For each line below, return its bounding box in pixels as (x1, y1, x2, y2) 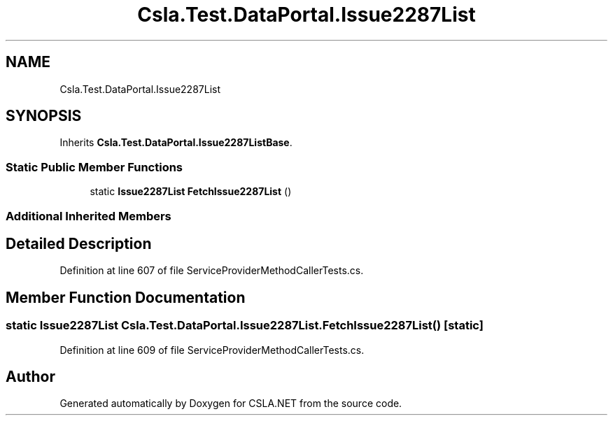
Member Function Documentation (6, 288, 246, 306)
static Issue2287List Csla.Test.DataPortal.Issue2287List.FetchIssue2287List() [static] (6, 318, 484, 333)
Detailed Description (6, 234, 152, 252)
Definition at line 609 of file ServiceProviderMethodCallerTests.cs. (59, 343, 365, 356)
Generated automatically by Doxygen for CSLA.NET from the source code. (59, 397, 402, 410)
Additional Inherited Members (6, 208, 171, 223)
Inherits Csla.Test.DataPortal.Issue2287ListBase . (59, 136, 293, 149)
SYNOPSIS (6, 107, 82, 125)
